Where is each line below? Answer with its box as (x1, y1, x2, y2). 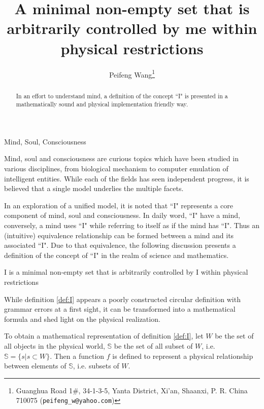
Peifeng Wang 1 (109, 67, 155, 80)
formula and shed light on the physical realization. (4, 313, 160, 324)
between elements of (4, 360, 67, 371)
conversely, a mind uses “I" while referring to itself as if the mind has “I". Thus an (4, 220, 260, 231)
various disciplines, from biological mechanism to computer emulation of (4, 163, 228, 174)
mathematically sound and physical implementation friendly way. (16, 100, 188, 108)
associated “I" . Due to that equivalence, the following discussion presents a (4, 240, 236, 250)
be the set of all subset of (114, 340, 193, 351)
